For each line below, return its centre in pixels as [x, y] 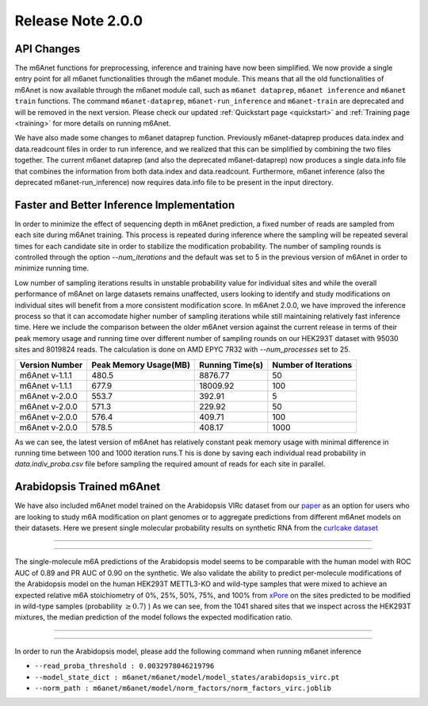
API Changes [48, 49]
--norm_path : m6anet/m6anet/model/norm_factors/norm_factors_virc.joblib [183, 688]
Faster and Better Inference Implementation [125, 205]
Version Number [51, 365]
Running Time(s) [231, 365]
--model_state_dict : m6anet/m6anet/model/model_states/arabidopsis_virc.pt [187, 677]
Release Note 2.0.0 [78, 21]
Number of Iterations [312, 365]
